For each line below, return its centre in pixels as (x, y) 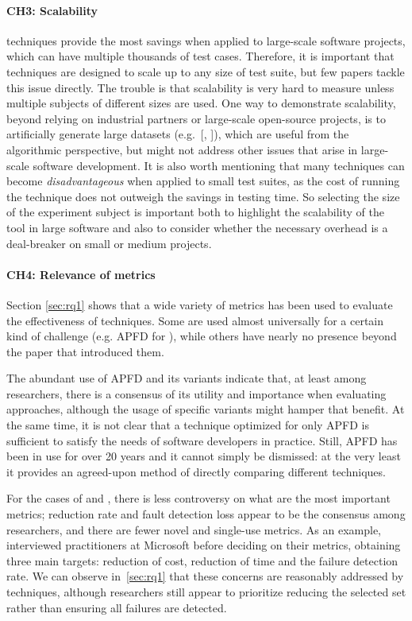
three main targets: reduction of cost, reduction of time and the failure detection (202, 560)
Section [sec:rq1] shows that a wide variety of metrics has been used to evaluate (200, 304)
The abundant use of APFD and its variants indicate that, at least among (187, 378)
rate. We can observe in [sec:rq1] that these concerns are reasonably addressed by (205, 576)
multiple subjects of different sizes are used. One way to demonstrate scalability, (201, 103)
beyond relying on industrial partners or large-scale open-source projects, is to (196, 118)
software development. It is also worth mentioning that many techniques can (219, 165)
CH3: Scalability (52, 10)
